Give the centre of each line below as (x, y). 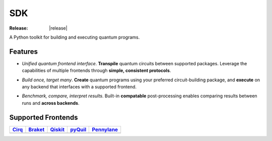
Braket (37, 129)
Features (23, 51)
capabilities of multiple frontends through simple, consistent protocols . (96, 71)
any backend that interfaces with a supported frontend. (79, 87)
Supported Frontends (44, 117)
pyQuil (78, 129)
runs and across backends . (51, 103)
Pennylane (105, 129)
